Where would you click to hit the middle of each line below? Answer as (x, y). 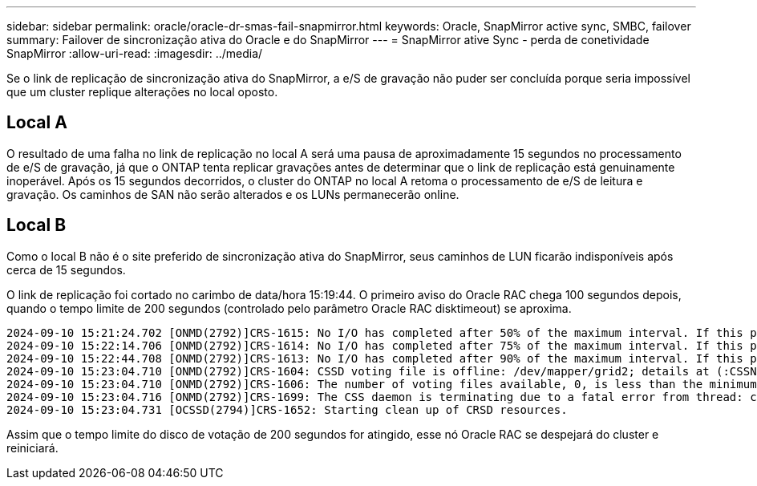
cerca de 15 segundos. (66, 269)
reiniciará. (32, 448)
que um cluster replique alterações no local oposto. (142, 92)
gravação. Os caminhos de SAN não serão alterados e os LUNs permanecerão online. (233, 194)
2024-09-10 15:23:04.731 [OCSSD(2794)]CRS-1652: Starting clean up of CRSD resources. (287, 409)
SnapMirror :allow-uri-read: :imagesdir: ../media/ (135, 53)
